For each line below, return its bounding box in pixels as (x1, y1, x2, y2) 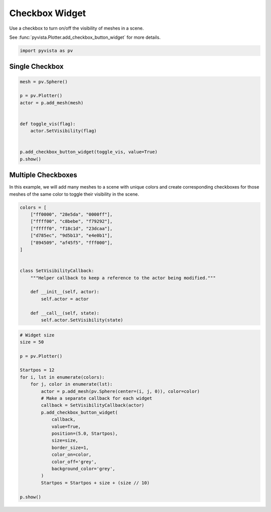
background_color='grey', (51, 466, 115, 471)
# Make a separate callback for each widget (41, 395, 153, 401)
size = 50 (20, 339, 44, 345)
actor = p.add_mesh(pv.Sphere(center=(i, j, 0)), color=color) (41, 388, 200, 394)
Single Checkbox (9, 62, 64, 71)
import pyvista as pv (20, 48, 73, 53)
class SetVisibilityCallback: (20, 268, 94, 274)
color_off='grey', (51, 459, 97, 465)
